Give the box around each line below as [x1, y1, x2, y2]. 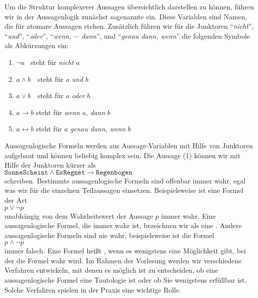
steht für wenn [36, 107, 80, 117]
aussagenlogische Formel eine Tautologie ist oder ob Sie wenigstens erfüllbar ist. [4, 275, 247, 285]
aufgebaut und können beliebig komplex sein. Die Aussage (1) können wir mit [4, 150, 241, 160]
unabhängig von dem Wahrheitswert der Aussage [4, 210, 153, 221]
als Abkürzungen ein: [4, 40, 69, 51]
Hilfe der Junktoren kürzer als [4, 160, 96, 170]
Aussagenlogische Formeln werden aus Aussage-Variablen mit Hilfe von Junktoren [4, 140, 253, 150]
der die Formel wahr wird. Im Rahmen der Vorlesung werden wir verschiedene [4, 255, 242, 265]
